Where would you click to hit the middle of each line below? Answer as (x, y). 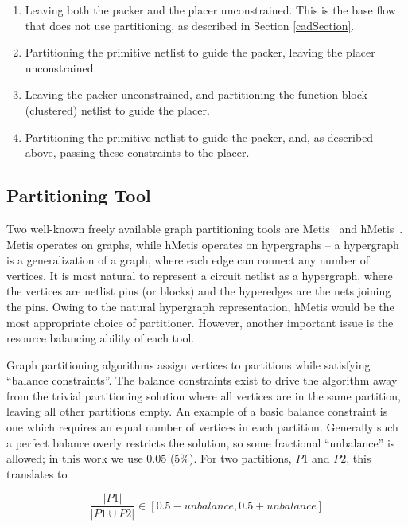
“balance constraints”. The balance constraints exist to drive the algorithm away (202, 380)
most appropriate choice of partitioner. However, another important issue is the (200, 322)
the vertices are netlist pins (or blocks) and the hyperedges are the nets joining (199, 291)
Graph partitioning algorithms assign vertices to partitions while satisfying (188, 364)
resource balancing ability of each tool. (101, 338)
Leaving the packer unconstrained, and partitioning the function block (196, 94)
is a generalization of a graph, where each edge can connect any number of (188, 260)
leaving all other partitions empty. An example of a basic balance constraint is (197, 411)
